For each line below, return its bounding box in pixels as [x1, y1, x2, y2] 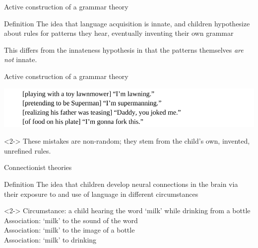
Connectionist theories [4, 162, 72, 172]
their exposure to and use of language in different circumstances [4, 188, 198, 199]
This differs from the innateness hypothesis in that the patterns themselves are [4, 44, 244, 55]
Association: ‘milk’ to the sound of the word [4, 215, 138, 225]
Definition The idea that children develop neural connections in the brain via [4, 179, 238, 189]
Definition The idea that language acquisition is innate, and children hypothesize [4, 18, 250, 28]
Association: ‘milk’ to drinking [4, 234, 97, 245]
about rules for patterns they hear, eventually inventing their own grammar [4, 28, 234, 38]
